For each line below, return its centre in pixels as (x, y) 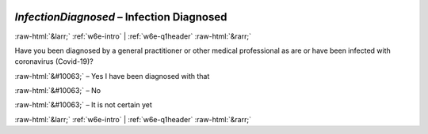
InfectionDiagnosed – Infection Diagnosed (121, 17)
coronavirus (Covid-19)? (54, 61)
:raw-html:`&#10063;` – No (58, 91)
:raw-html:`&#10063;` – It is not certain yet (83, 105)
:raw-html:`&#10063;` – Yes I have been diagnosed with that (112, 76)
